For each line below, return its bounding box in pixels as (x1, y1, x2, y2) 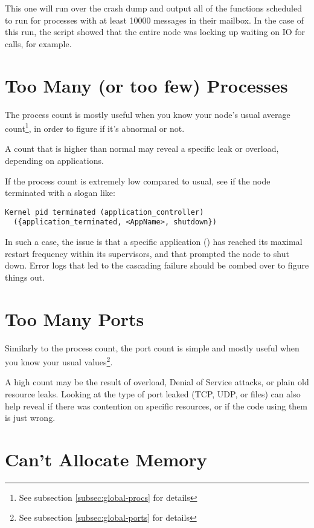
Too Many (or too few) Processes (5, 73, 288, 97)
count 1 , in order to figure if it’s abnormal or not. (5, 120, 185, 134)
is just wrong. (5, 411, 56, 424)
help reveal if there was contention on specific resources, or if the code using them (5, 399, 308, 412)
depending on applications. (5, 154, 104, 166)
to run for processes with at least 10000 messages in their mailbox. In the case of (5, 13, 304, 26)
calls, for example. (5, 37, 72, 50)
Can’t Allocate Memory (5, 446, 207, 471)
